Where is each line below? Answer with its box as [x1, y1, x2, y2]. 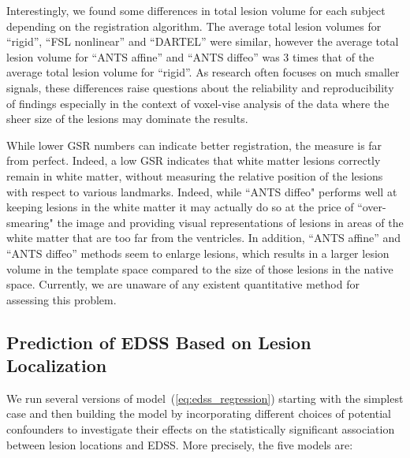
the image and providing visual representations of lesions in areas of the [57, 214, 404, 230]
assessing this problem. [6, 291, 117, 307]
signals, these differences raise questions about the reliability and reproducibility [6, 79, 394, 95]
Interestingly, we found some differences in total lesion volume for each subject [6, 2, 386, 18]
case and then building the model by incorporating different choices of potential [6, 405, 391, 422]
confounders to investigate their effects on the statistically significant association [6, 421, 395, 438]
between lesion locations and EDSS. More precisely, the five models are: [6, 436, 353, 452]
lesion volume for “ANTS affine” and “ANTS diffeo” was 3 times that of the [6, 48, 375, 65]
